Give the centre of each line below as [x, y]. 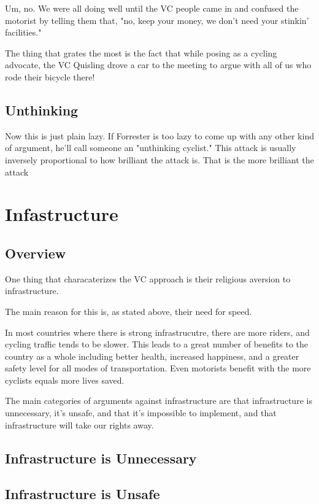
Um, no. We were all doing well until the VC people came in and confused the [152, 8]
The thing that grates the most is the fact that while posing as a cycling [141, 52]
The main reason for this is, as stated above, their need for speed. [129, 311]
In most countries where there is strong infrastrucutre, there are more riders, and [157, 332]
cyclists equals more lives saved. [65, 380]
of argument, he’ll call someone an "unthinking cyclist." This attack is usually [151, 148]
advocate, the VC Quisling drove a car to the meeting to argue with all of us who [158, 65]
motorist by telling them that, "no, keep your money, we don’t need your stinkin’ [157, 20]
